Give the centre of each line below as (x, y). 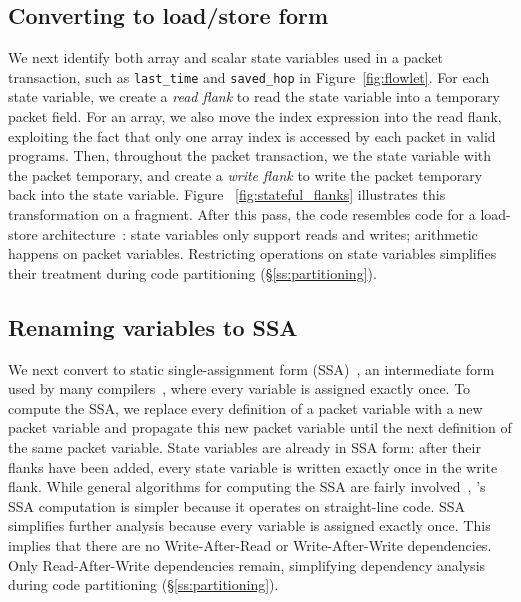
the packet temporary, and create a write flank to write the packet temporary (245, 174)
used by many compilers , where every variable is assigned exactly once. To (239, 388)
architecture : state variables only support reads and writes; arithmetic (260, 233)
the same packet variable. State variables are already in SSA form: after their (244, 446)
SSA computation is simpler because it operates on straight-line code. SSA (237, 505)
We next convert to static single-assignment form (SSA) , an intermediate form (251, 368)
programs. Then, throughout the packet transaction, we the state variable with (250, 155)
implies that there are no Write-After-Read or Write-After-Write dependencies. (250, 544)
